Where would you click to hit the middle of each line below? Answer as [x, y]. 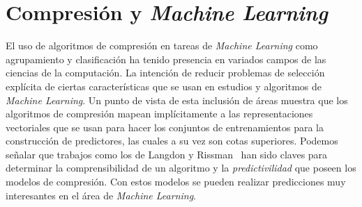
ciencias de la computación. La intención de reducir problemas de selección [165, 73]
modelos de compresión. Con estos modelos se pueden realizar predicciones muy [176, 182]
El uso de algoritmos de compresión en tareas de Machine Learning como [162, 45]
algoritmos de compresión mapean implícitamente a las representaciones [159, 114]
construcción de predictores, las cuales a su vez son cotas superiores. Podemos [172, 141]
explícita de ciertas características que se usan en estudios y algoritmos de [164, 86]
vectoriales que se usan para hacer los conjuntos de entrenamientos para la [165, 127]
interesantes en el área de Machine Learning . [101, 195]
